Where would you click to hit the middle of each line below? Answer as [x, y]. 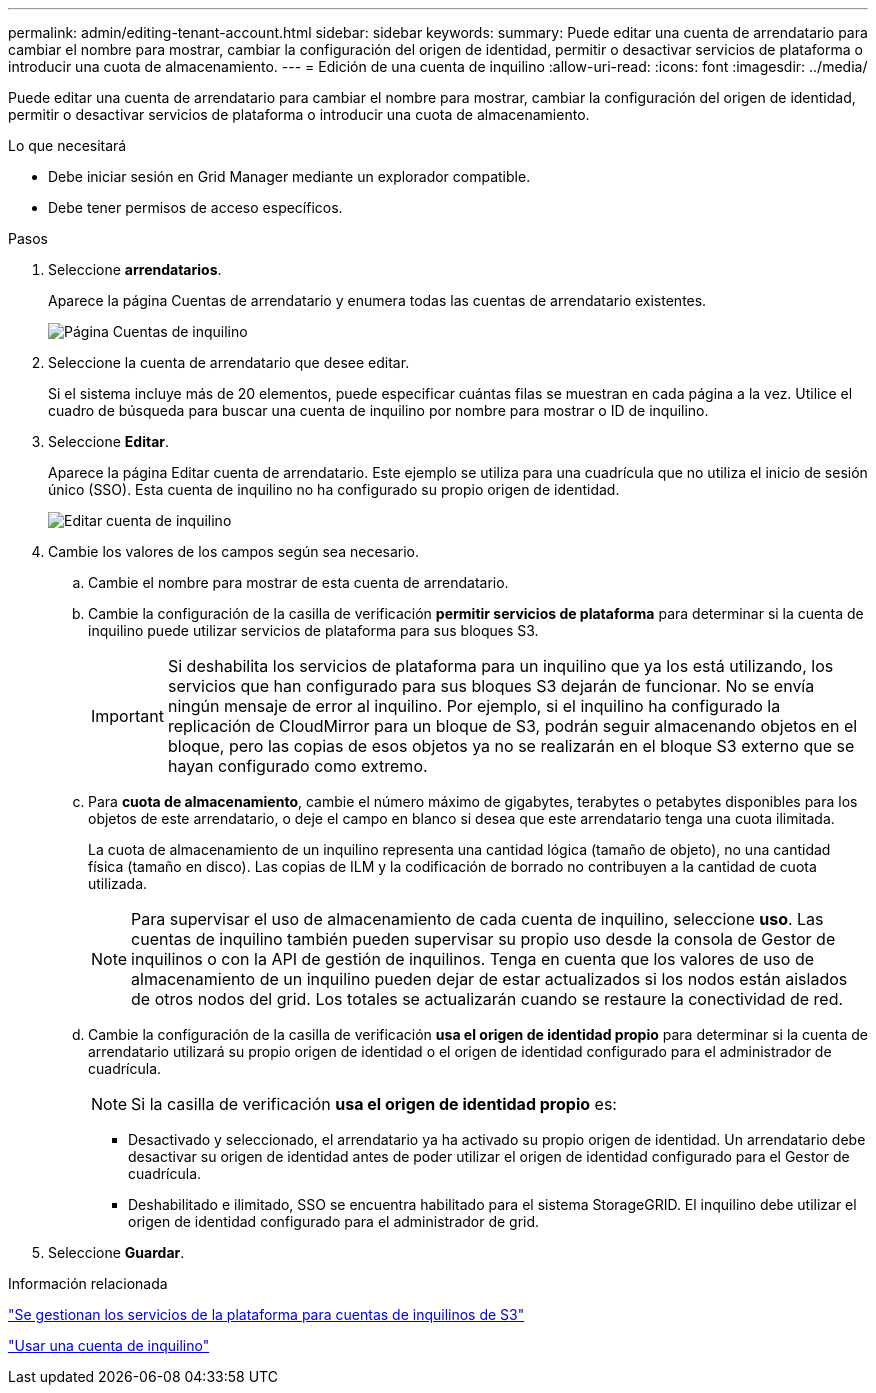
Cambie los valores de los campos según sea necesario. [234, 551]
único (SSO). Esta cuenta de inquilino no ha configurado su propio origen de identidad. [334, 489]
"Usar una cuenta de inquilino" [109, 1345]
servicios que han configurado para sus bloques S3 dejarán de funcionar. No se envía [491, 686]
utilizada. [118, 883]
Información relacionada [88, 1283]
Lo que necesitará [67, 145]
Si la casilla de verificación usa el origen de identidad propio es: [374, 1104]
